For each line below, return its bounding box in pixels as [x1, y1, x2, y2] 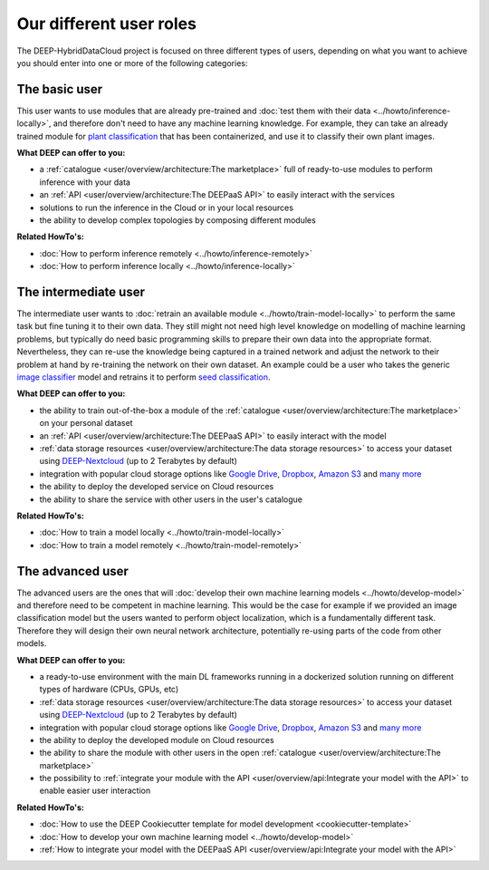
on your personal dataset [39, 418, 133, 429]
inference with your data [39, 177, 131, 188]
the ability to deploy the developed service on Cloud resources [39, 481, 274, 492]
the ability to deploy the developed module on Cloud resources [39, 734, 275, 745]
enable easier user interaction [39, 785, 151, 797]
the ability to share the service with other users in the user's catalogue [39, 494, 303, 505]
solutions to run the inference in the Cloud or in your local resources [39, 202, 294, 213]
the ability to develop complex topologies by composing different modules [39, 214, 316, 226]
